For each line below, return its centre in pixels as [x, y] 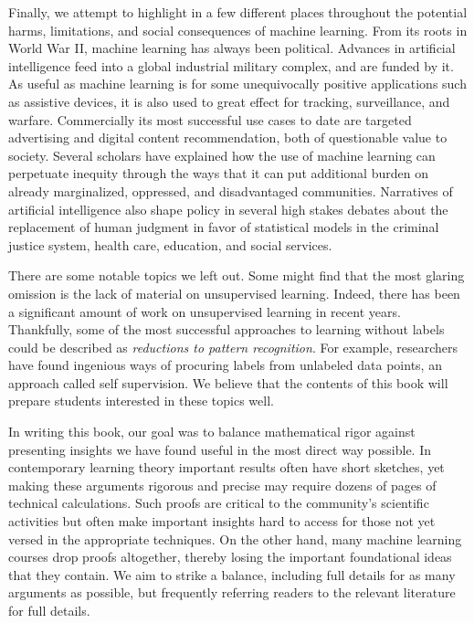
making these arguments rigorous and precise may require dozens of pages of [222, 485]
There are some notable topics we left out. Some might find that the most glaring [237, 275]
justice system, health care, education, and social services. [170, 244]
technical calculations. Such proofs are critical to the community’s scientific [219, 503]
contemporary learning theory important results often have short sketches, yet [226, 467]
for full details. [49, 610]
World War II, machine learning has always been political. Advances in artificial [232, 48]
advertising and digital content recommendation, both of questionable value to [228, 137]
